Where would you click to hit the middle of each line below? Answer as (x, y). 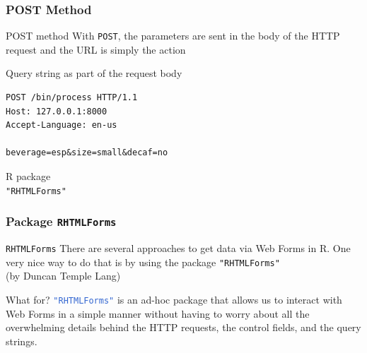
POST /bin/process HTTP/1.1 (72, 98)
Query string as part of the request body (94, 73)
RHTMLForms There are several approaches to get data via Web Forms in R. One (178, 248)
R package (28, 176)
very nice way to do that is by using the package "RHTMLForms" (143, 262)
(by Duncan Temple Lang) (63, 276)
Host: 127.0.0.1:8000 (57, 111)
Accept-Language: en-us (62, 125)
